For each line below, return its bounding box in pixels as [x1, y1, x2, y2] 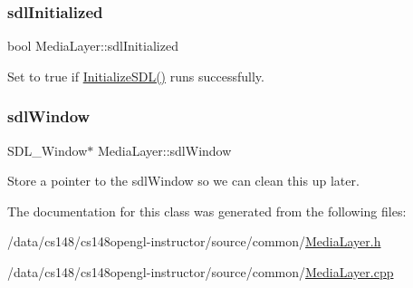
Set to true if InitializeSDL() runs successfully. [7, 66, 264, 85]
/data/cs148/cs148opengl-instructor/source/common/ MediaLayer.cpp [7, 263, 394, 281]
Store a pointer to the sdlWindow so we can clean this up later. [7, 171, 360, 190]
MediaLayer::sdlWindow [97, 140, 232, 159]
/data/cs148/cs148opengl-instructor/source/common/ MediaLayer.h [7, 232, 381, 251]
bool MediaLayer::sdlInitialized [7, 36, 178, 55]
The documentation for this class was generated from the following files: [7, 201, 407, 220]
